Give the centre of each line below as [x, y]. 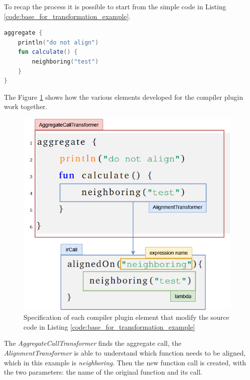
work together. [26, 106]
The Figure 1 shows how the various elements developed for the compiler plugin [124, 97]
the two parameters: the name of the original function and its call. [103, 372]
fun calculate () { [48, 52]
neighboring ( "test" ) [65, 61]
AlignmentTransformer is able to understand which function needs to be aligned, [125, 352]
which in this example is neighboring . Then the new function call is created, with [125, 362]
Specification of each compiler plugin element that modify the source [126, 317]
